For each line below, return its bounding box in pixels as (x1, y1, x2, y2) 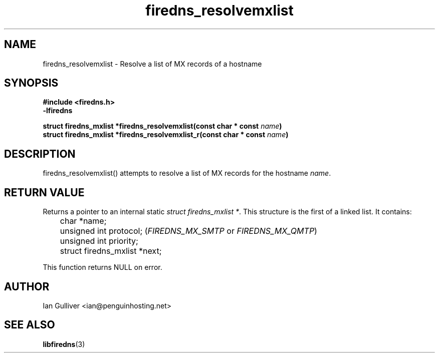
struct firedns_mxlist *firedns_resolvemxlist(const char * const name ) (43, 122, 282, 131)
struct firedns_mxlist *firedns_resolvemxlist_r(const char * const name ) (43, 130, 289, 139)
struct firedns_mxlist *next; (60, 246, 162, 256)
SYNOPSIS (4, 77, 59, 90)
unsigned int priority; (60, 236, 138, 246)
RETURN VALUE (4, 186, 85, 199)
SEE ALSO (4, 318, 55, 331)
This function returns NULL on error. (43, 263, 162, 272)
